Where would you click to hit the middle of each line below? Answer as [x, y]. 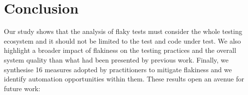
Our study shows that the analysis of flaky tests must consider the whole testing [123, 31]
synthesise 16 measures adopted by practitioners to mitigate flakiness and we [118, 69]
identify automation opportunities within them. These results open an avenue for [124, 79]
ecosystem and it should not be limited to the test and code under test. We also [123, 40]
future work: [22, 88]
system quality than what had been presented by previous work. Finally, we [116, 59]
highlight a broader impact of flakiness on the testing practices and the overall [120, 50]
